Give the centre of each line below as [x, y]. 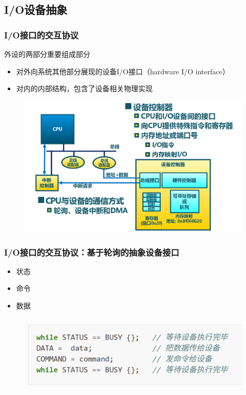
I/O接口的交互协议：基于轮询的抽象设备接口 [92, 252]
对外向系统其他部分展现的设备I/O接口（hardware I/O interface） [123, 71]
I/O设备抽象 [36, 9]
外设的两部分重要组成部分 [47, 54]
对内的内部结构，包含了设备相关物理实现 [84, 88]
